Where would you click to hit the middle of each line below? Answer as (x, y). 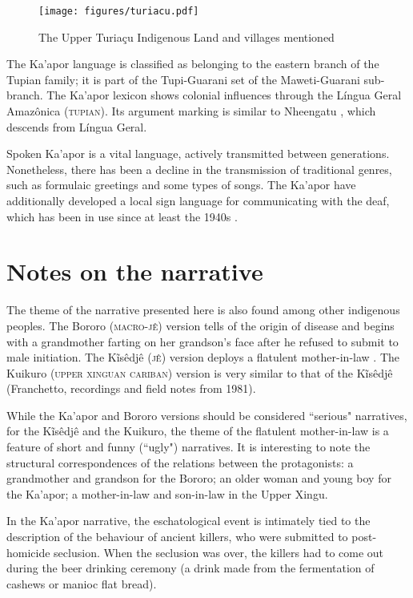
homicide (28, 552)
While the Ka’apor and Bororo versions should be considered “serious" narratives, (207, 415)
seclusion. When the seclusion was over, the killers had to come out (219, 552)
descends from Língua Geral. (77, 126)
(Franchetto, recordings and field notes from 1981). (131, 388)
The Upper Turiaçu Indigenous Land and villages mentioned (186, 36)
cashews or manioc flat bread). (82, 583)
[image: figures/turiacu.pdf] (119, 11)
